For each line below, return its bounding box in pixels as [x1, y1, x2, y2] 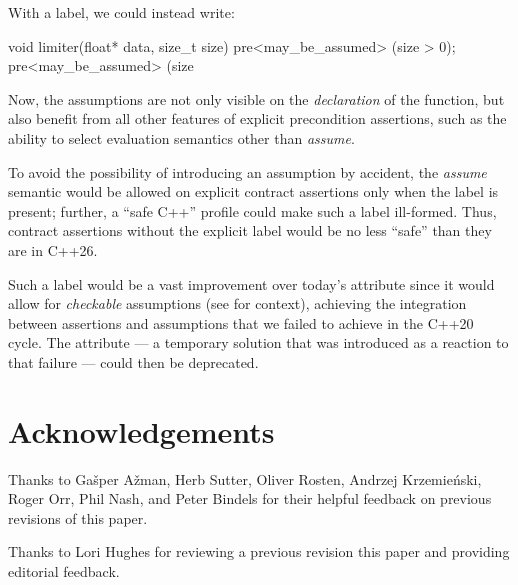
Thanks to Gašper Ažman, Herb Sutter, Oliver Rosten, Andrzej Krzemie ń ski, [8, 468, 482, 489]
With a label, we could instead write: [8, 2, 235, 22]
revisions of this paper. [8, 507, 148, 528]
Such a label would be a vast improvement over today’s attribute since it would [8, 273, 495, 294]
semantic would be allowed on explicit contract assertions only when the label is [8, 181, 499, 202]
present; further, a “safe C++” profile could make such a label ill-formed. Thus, [8, 200, 497, 221]
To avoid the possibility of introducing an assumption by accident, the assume [8, 161, 487, 182]
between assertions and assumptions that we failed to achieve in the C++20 [8, 312, 474, 333]
